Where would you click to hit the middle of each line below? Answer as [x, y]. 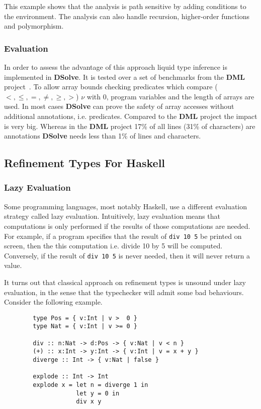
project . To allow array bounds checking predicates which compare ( [111, 87]
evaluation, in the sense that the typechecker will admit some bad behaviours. [124, 292]
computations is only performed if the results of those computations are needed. [127, 226]
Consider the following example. [53, 302]
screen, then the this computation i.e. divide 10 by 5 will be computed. [113, 246]
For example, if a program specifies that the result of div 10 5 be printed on [123, 236]
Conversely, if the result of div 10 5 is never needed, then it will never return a [127, 255]
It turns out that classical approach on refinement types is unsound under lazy [125, 282]
